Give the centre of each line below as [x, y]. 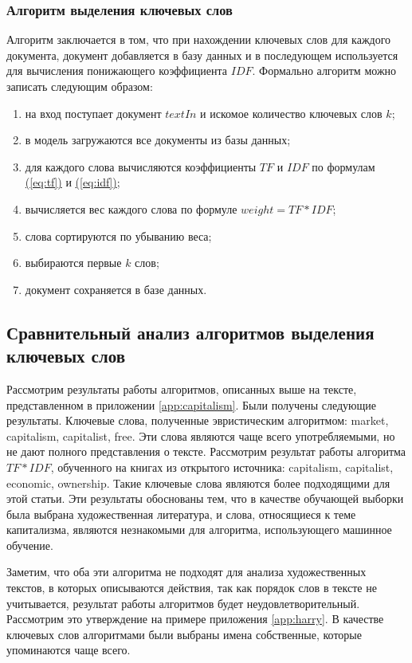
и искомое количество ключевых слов [291, 113]
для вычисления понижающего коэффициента [117, 71]
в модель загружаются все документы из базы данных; [158, 140]
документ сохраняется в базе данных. [116, 289]
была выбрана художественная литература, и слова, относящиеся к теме [181, 514]
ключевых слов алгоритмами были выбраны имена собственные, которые [184, 634]
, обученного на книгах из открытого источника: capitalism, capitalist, [222, 467]
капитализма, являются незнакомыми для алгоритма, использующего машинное [199, 530]
